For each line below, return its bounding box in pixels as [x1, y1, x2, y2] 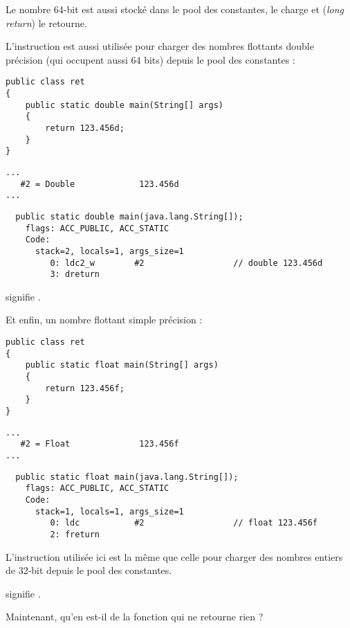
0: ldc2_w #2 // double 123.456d [50, 258, 323, 268]
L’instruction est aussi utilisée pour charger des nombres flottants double [6, 39, 314, 53]
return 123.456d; [45, 123, 125, 133]
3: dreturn [50, 269, 100, 280]
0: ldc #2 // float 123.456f [50, 518, 318, 528]
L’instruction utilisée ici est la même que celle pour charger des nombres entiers [6, 549, 343, 564]
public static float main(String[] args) [25, 360, 219, 370]
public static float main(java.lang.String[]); [15, 472, 239, 482]
